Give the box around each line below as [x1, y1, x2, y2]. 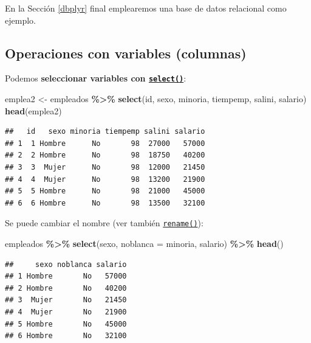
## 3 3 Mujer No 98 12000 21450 [5, 163, 205, 172]
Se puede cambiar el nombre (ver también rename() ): [5, 217, 203, 229]
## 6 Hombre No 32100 [5, 331, 127, 341]
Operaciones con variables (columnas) [5, 43, 247, 62]
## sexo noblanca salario [5, 260, 127, 269]
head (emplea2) [5, 104, 62, 117]
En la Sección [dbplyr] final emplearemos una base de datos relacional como [5, 2, 287, 14]
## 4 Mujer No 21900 [5, 308, 127, 317]
